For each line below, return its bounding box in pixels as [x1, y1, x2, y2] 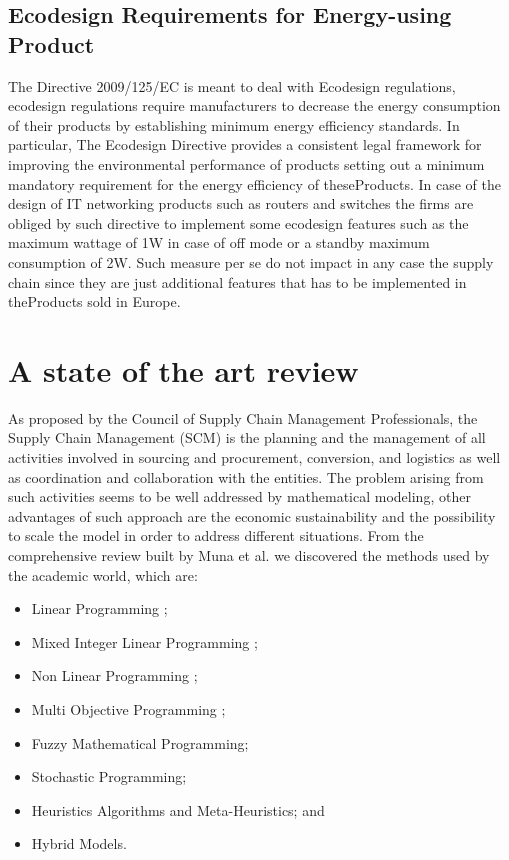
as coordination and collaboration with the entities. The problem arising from [8, 466, 484, 487]
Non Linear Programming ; [31, 665, 198, 686]
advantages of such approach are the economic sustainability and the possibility [8, 505, 496, 526]
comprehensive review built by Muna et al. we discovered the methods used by [8, 545, 490, 565]
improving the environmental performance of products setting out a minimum [8, 153, 485, 174]
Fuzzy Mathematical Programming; [31, 732, 249, 753]
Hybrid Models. [31, 833, 127, 854]
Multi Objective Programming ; [31, 698, 226, 719]
